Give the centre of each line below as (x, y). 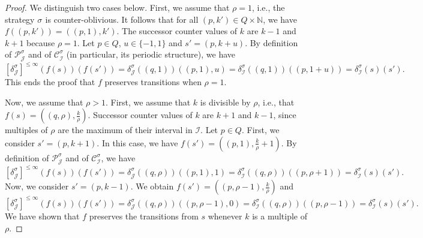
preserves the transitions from (144, 216)
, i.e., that (276, 102)
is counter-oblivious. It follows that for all (122, 19)
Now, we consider (37, 186)
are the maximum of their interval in (125, 130)
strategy (20, 19)
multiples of (26, 130)
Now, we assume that (44, 102)
